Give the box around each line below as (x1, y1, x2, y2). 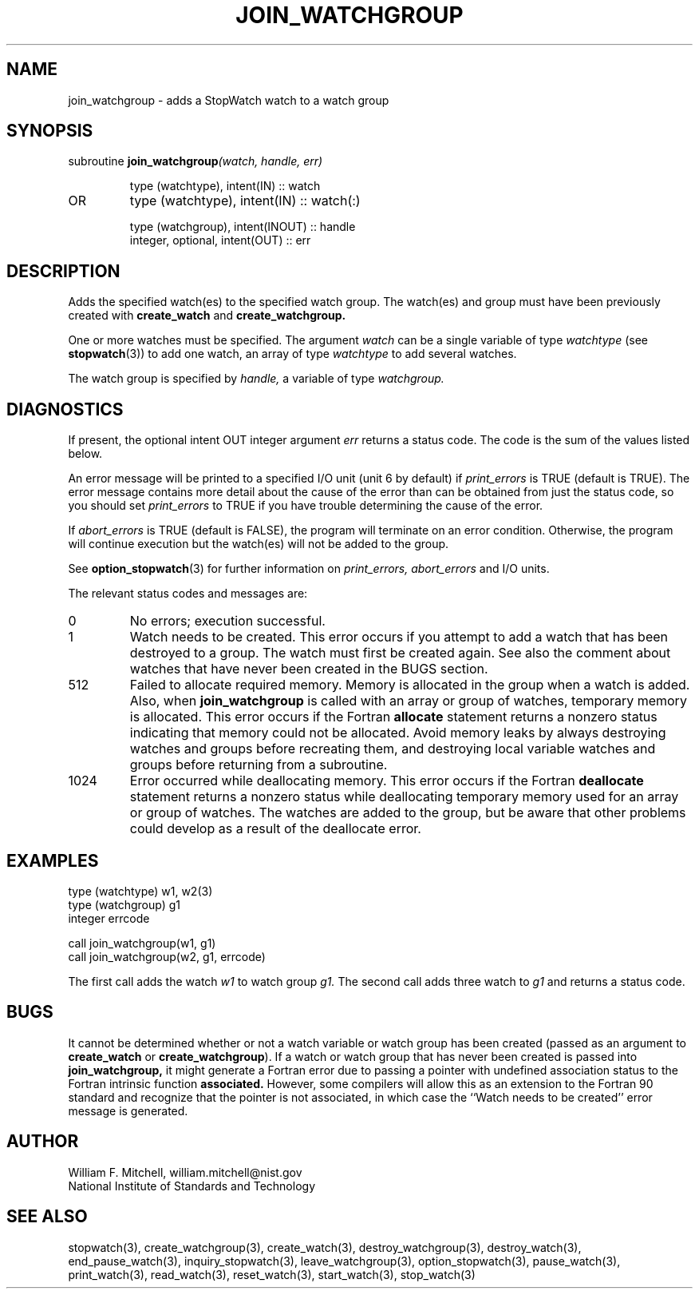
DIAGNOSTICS (6, 399, 124, 419)
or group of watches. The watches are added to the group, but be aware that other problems (129, 804, 686, 821)
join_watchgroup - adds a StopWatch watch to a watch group (68, 93, 389, 107)
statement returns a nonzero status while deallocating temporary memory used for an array (129, 789, 679, 805)
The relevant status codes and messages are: (68, 586, 308, 601)
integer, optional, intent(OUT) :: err (129, 233, 311, 248)
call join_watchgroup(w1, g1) (68, 935, 216, 950)
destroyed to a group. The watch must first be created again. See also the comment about (129, 645, 671, 661)
